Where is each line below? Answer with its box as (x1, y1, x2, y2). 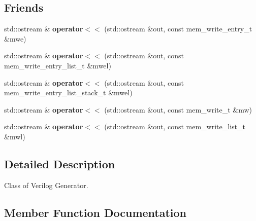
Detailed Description (4, 156, 115, 171)
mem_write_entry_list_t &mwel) (4, 60, 111, 70)
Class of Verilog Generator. (4, 179, 88, 190)
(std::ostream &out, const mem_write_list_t (104, 121, 245, 132)
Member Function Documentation (4, 204, 187, 220)
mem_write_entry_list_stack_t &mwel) (4, 87, 133, 98)
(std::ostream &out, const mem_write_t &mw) (104, 104, 252, 115)
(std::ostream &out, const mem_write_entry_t (104, 23, 252, 34)
